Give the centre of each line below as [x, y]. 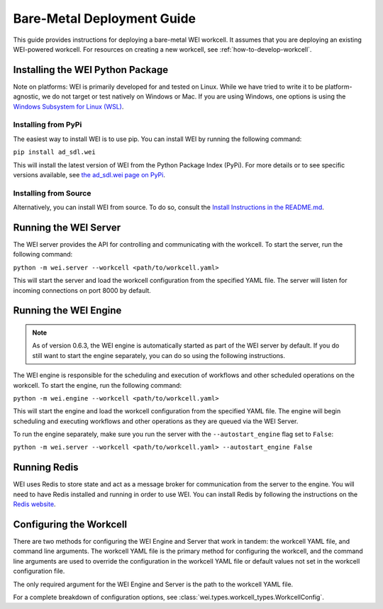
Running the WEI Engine [67, 311]
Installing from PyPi [48, 125]
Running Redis [46, 468]
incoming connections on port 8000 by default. [82, 290]
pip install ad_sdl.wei [54, 152]
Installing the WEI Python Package [91, 70]
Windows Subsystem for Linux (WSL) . [68, 106]
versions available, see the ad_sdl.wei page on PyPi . [89, 174]
